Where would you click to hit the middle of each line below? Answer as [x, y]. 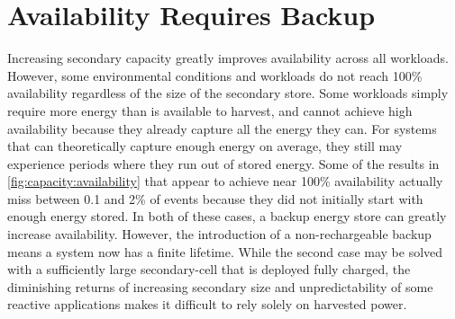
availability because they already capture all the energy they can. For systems [222, 128]
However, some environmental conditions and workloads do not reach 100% [215, 75]
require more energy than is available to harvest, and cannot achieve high [210, 110]
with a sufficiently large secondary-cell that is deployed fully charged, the [209, 269]
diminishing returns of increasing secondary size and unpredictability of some [220, 286]
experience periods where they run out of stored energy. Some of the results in [223, 163]
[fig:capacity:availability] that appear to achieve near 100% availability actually [225, 181]
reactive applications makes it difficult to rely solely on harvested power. [207, 304]
